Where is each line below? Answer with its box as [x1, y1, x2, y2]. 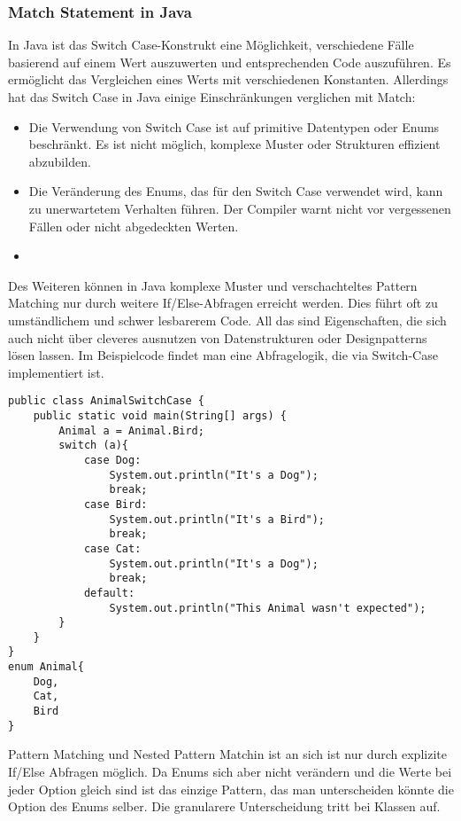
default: [83, 586, 135, 599]
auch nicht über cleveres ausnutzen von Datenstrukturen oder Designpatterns [8, 328, 427, 347]
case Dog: [83, 453, 142, 466]
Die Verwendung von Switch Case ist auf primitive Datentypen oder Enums [28, 117, 440, 136]
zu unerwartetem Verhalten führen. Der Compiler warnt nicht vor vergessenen [28, 199, 451, 217]
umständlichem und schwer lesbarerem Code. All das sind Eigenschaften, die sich [8, 310, 447, 329]
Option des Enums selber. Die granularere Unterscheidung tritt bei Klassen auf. [8, 797, 441, 816]
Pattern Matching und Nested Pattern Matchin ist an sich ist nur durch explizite [8, 745, 447, 763]
